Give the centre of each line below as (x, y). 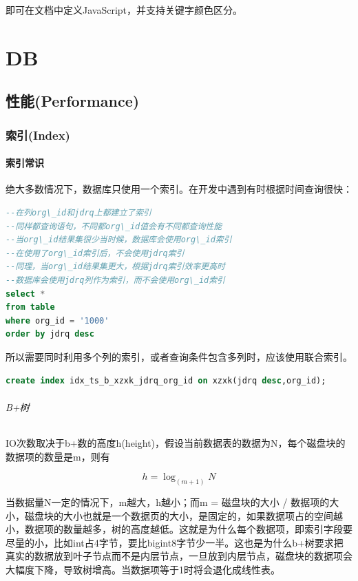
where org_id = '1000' (57, 320)
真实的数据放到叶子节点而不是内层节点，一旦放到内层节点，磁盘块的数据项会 (179, 556)
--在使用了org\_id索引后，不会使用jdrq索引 (95, 253)
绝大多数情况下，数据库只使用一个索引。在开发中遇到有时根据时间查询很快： (179, 189)
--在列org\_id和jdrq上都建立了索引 (78, 212)
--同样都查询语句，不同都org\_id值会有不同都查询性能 (114, 226)
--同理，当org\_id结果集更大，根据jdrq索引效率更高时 (115, 267)
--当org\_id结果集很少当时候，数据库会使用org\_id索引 (119, 240)
